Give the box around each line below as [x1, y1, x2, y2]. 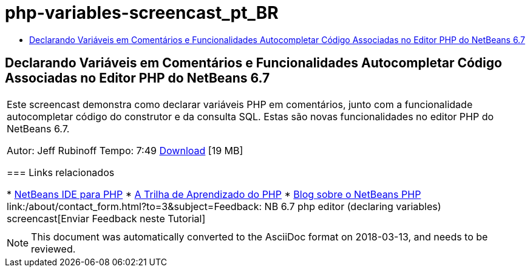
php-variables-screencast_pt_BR [5, 2, 279, 23]
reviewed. [31, 242, 76, 255]
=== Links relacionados [7, 166, 115, 178]
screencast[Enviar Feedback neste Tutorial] [7, 212, 206, 225]
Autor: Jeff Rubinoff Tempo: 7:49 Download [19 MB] [7, 144, 243, 157]
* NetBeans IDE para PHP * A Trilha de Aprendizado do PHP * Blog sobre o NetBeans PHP [7, 188, 421, 200]
